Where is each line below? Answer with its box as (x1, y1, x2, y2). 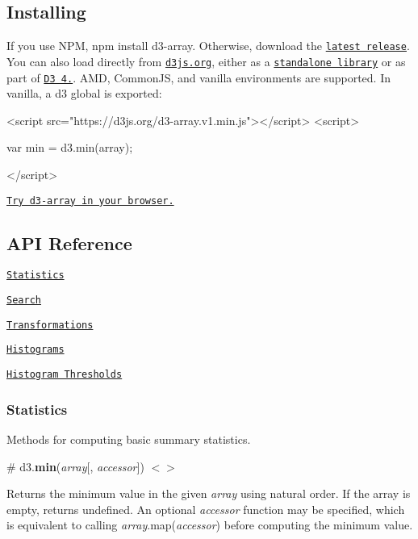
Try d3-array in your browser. (6, 194, 174, 207)
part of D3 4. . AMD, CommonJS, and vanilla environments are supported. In (6, 69, 391, 86)
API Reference (6, 230, 132, 255)
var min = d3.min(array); (6, 139, 133, 156)
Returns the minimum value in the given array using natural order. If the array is (6, 485, 411, 502)
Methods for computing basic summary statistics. (6, 430, 251, 447)
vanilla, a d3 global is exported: (6, 85, 162, 102)
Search (6, 295, 41, 307)
